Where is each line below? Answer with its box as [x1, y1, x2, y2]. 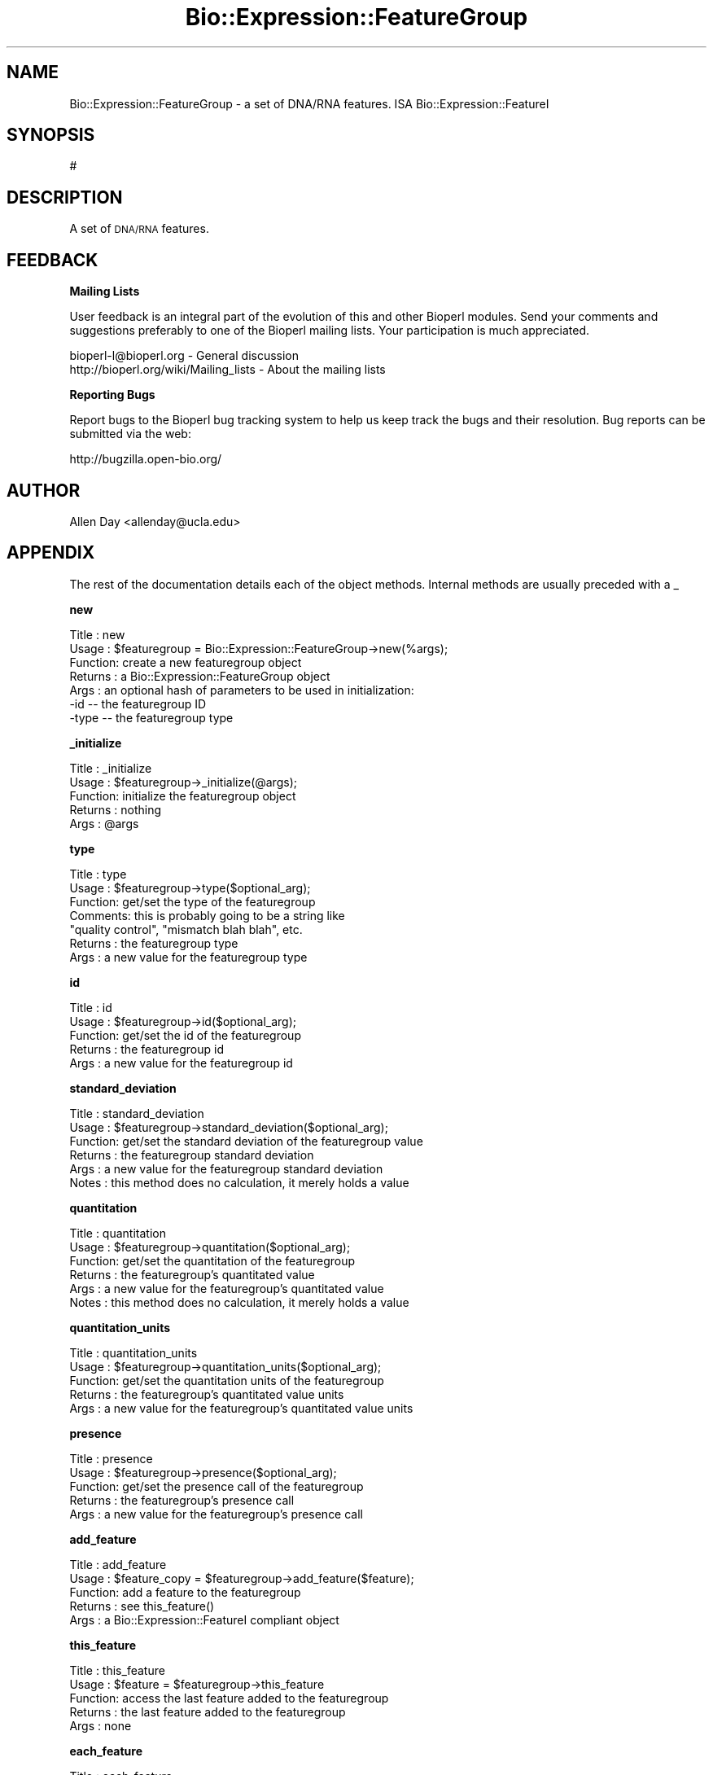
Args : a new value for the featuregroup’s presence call [69, 1506, 363, 1521]
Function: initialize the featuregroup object [69, 788, 296, 803]
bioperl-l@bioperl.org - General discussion [69, 348, 300, 363]
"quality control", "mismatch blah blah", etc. [69, 922, 303, 936]
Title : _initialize [69, 760, 152, 775]
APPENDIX [7, 542, 95, 563]
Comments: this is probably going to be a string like [69, 908, 345, 923]
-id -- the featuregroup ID [69, 696, 207, 711]
